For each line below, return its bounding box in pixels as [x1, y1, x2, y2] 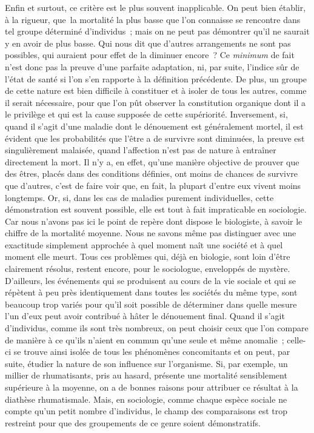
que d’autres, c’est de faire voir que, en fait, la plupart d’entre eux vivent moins [5, 179, 301, 191]
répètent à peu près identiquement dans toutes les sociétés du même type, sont [5, 286, 298, 299]
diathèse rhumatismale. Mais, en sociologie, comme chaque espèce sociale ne [5, 392, 287, 405]
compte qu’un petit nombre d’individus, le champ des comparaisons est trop [5, 405, 288, 417]
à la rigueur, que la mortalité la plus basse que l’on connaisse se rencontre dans [5, 13, 301, 25]
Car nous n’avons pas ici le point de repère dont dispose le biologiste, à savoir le [5, 214, 302, 227]
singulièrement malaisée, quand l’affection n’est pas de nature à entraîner [5, 144, 276, 156]
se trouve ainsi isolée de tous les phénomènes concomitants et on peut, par [13, 345, 290, 358]
